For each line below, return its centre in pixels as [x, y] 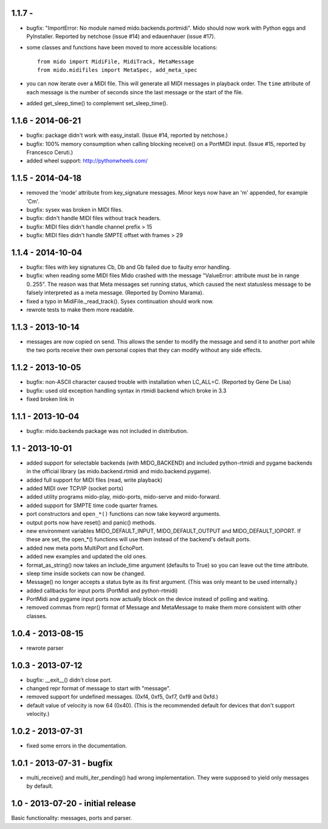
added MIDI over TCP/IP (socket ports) [75, 488]
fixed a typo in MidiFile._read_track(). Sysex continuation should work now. [120, 301]
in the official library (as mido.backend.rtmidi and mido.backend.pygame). [119, 471]
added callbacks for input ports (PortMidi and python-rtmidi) [102, 591]
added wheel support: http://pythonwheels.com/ [87, 161]
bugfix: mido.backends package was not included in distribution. [107, 431]
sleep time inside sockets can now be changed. [86, 573]
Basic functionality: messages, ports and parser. [72, 818]
